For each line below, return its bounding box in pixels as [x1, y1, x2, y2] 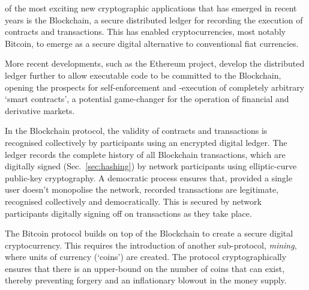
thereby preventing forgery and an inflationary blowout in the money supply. [5, 274, 287, 286]
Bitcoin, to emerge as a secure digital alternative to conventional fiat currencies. [5, 37, 299, 49]
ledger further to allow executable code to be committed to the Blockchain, [5, 68, 281, 81]
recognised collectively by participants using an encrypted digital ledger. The [5, 136, 287, 148]
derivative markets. [5, 104, 75, 116]
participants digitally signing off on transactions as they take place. [5, 207, 252, 219]
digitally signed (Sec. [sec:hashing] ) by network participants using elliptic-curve [5, 160, 297, 172]
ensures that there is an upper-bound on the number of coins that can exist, [5, 262, 285, 274]
